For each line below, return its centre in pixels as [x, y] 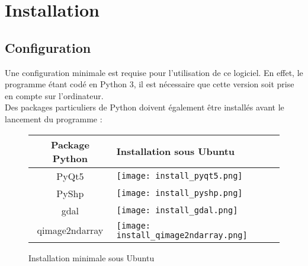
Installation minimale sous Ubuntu [92, 257]
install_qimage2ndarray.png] [182, 235]
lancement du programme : [54, 118]
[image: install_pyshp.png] [179, 193]
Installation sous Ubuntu [176, 151]
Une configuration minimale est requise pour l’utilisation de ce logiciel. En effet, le [154, 72]
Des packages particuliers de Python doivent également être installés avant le [145, 107]
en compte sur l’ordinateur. [54, 95]
